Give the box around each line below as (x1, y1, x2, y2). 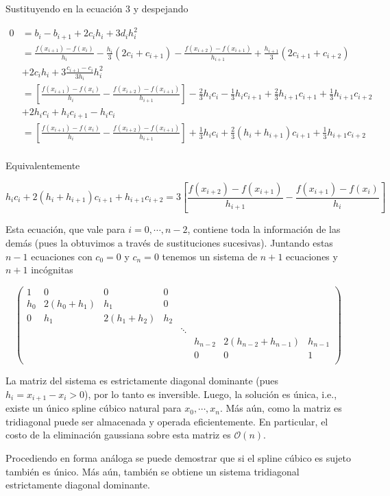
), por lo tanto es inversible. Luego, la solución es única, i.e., (84, 386, 337, 401)
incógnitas (31, 262, 73, 277)
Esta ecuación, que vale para (5, 222, 125, 236)
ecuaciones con (31, 249, 93, 263)
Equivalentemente (5, 158, 80, 172)
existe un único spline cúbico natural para (5, 401, 182, 415)
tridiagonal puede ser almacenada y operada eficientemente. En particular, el (5, 414, 328, 428)
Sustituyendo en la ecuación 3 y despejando (5, 1, 188, 15)
